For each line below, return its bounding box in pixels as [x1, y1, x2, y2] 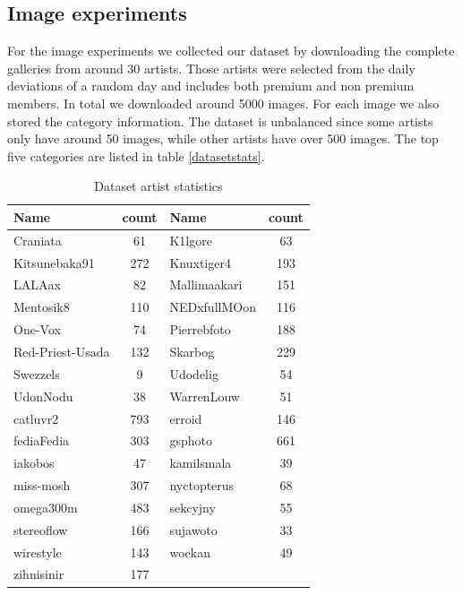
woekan [169, 542, 210, 561]
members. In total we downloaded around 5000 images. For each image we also [7, 93, 440, 112]
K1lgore [169, 230, 212, 249]
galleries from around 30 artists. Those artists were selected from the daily [7, 58, 415, 77]
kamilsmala [169, 453, 232, 472]
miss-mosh [13, 476, 71, 495]
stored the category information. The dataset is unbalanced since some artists [7, 111, 433, 130]
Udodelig [169, 364, 218, 383]
